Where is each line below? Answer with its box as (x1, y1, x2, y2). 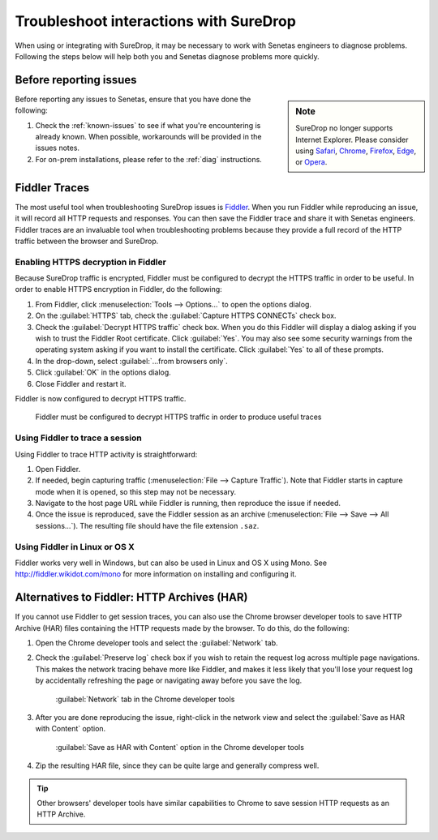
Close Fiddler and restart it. (35, 379, 127, 388)
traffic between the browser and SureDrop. (15, 236, 159, 246)
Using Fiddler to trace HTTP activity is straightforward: (15, 449, 198, 459)
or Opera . (295, 157, 328, 167)
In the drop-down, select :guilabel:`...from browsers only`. (35, 356, 229, 366)
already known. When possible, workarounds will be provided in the (35, 132, 262, 142)
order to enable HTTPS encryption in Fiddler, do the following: (15, 285, 222, 294)
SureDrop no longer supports (295, 123, 393, 133)
